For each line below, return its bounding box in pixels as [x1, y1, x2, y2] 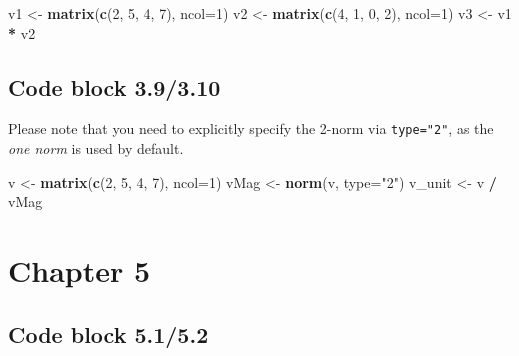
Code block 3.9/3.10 [8, 71, 221, 102]
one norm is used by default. [8, 138, 184, 159]
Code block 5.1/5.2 [8, 318, 209, 349]
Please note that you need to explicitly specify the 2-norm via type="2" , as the [8, 118, 494, 139]
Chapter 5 [8, 250, 151, 291]
